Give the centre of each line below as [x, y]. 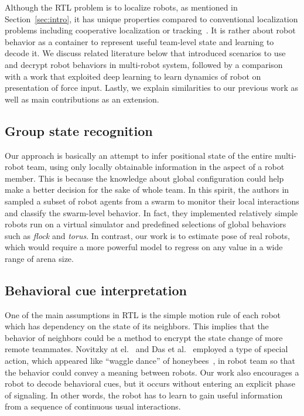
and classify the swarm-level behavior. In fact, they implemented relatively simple [151, 212]
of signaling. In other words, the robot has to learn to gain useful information [144, 395]
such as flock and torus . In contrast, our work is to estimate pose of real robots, [148, 235]
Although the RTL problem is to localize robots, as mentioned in [121, 7]
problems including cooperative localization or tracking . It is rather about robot [150, 30]
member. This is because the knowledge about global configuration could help [144, 178]
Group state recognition [79, 130]
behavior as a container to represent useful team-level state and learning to [139, 41]
